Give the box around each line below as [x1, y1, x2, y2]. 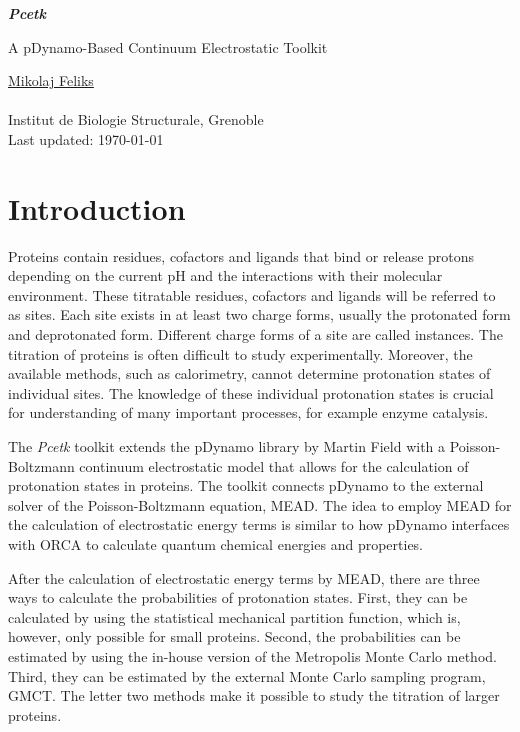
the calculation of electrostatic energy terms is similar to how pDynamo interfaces [8, 514, 510, 535]
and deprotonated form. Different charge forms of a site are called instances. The [8, 324, 503, 345]
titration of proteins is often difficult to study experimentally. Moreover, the [8, 343, 473, 364]
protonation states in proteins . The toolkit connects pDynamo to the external [8, 475, 484, 496]
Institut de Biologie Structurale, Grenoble [8, 109, 264, 130]
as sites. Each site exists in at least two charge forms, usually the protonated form [8, 304, 511, 325]
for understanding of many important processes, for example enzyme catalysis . [8, 402, 489, 423]
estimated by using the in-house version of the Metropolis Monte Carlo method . [8, 645, 497, 666]
